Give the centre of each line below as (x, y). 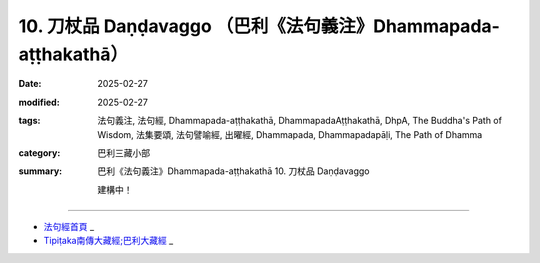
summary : (40, 171)
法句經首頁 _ (69, 227)
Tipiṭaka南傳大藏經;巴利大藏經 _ (108, 241)
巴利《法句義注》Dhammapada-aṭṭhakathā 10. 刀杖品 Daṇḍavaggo (233, 171)
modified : (39, 102)
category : (39, 152)
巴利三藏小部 (123, 152)
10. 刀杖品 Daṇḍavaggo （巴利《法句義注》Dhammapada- (259, 26)
